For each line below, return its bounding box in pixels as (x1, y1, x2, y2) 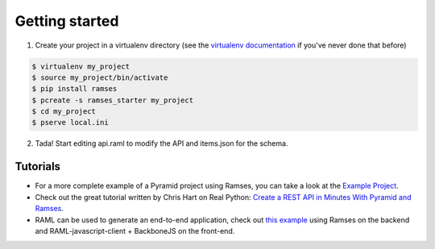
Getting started (14, 12, 119, 30)
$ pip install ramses (31, 85, 118, 93)
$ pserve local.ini (31, 118, 109, 127)
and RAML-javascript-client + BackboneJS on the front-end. (35, 226, 235, 235)
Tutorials (14, 160, 60, 173)
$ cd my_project (31, 107, 97, 116)
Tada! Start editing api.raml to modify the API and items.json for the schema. (35, 139, 288, 148)
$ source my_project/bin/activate (31, 73, 168, 82)
